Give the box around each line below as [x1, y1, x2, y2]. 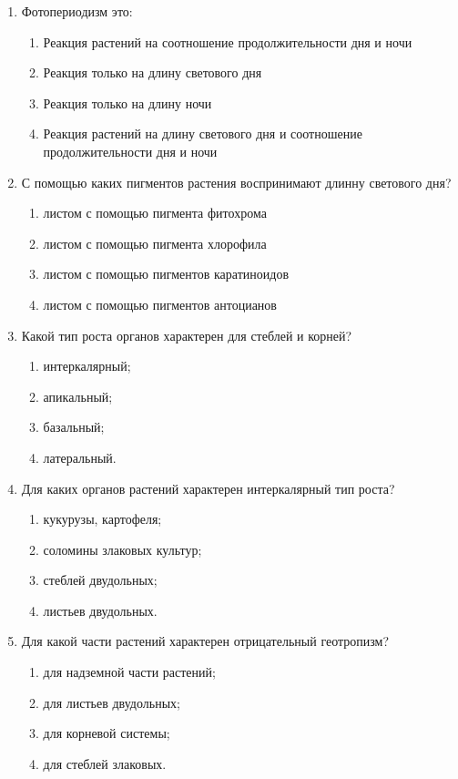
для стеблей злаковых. [43, 753, 167, 773]
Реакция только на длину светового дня [43, 63, 262, 82]
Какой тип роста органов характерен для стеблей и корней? [21, 325, 352, 344]
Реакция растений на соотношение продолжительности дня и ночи [43, 32, 412, 51]
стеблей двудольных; [43, 570, 158, 589]
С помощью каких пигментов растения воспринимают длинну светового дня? [21, 172, 452, 191]
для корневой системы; [43, 723, 170, 743]
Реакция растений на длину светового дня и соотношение [43, 124, 362, 143]
